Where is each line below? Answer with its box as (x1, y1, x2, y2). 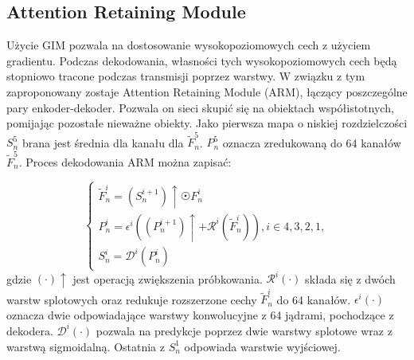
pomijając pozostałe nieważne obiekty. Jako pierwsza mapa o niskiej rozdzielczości (6, 115, 408, 131)
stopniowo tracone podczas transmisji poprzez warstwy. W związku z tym (6, 68, 365, 84)
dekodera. (6, 322, 53, 338)
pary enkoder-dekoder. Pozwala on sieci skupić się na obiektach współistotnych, (6, 99, 394, 115)
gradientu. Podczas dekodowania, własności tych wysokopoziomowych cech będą (6, 52, 397, 68)
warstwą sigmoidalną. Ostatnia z (6, 338, 165, 354)
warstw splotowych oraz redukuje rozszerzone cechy (6, 291, 257, 307)
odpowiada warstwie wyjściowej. (184, 338, 341, 354)
